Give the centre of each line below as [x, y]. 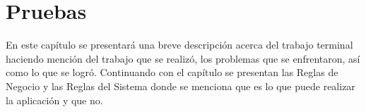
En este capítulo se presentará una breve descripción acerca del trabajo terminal [179, 45]
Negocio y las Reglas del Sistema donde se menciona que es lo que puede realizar [181, 86]
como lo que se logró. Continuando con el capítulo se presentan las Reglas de [172, 72]
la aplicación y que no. [54, 100]
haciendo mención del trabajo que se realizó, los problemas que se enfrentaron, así [183, 58]
